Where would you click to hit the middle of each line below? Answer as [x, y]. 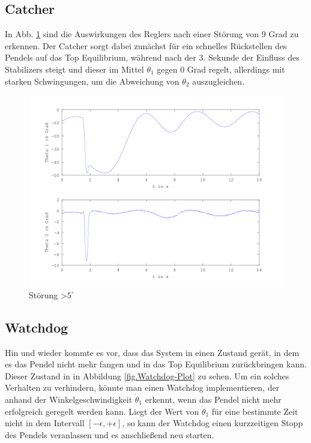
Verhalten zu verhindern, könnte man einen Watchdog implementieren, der [142, 387]
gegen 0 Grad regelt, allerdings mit [221, 69]
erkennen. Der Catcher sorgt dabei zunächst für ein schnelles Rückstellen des [146, 45]
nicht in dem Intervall [45, 423]
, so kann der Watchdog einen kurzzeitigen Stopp [213, 423]
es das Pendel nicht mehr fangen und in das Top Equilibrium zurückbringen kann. [156, 364]
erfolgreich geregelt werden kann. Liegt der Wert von [102, 411]
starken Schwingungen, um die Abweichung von [92, 81]
